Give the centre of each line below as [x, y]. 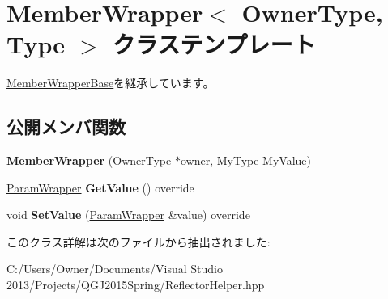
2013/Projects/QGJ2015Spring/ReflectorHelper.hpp [136, 285]
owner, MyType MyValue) [245, 160]
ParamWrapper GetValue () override [100, 187]
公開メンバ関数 [66, 126]
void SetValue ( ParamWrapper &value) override [128, 215]
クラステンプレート [214, 44]
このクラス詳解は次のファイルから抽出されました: [139, 241]
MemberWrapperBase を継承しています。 [111, 83]
